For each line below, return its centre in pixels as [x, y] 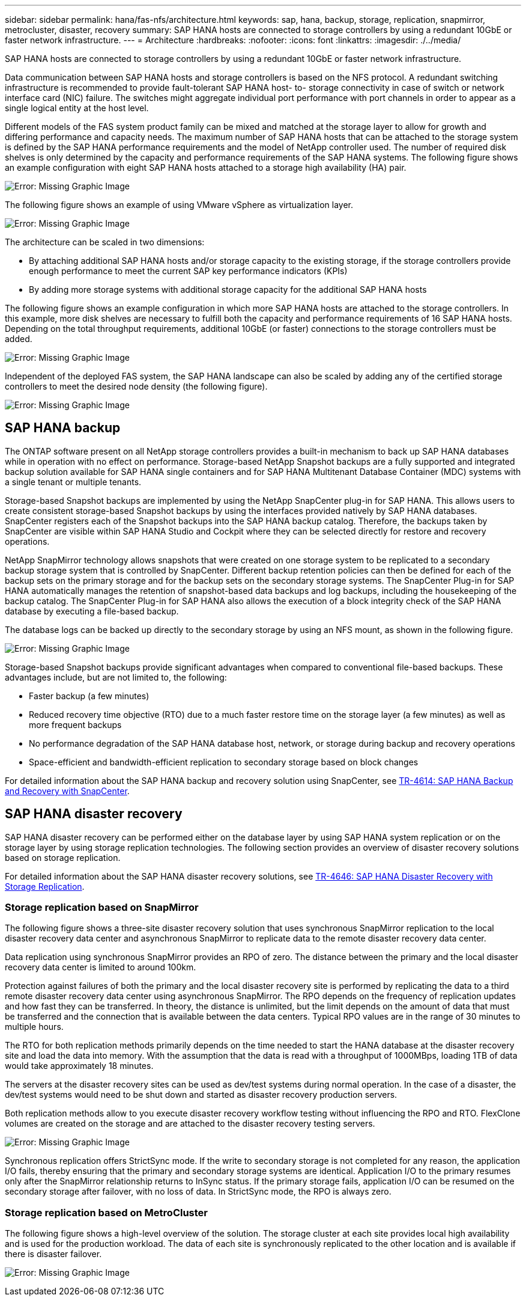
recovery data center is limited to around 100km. [101, 967]
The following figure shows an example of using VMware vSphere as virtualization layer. [179, 205]
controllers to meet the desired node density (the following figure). [136, 386]
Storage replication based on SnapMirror [102, 908]
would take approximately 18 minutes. [79, 1066]
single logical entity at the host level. [77, 108]
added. [19, 339]
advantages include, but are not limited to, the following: [116, 677]
